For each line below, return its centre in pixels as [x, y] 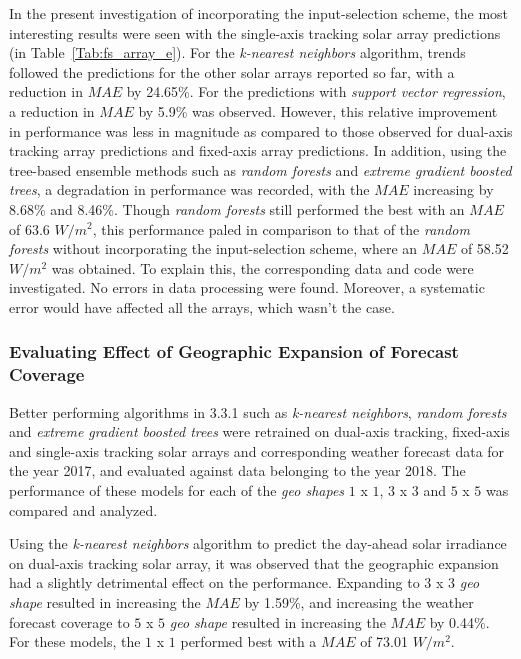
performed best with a [248, 641]
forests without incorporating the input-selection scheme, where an [213, 248]
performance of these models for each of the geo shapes [177, 490]
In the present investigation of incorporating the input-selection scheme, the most [259, 13]
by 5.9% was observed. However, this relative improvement [318, 110]
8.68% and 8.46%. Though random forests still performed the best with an [237, 208]
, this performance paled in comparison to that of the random [281, 228]
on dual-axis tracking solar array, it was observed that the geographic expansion [254, 562]
